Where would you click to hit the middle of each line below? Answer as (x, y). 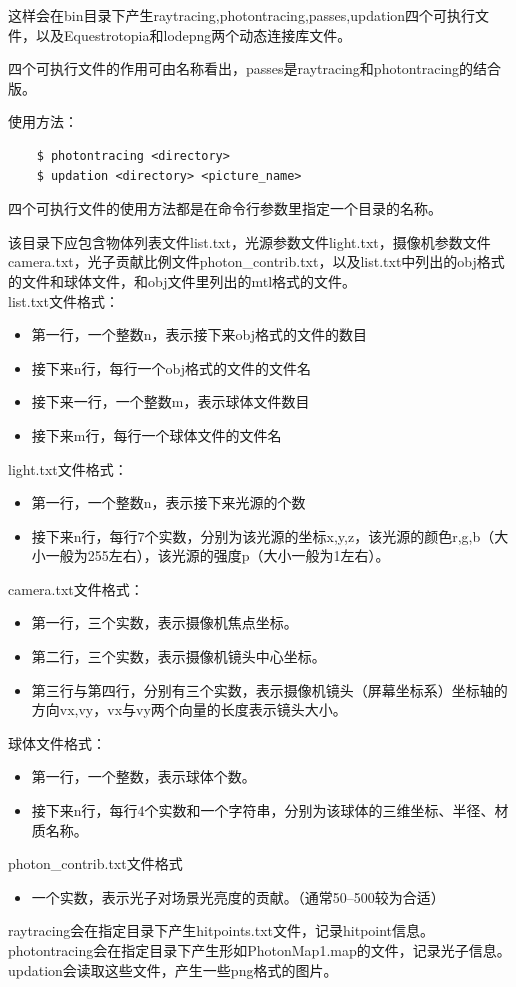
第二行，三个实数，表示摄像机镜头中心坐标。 (178, 656)
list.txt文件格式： (63, 300)
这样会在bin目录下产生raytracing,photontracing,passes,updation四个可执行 (242, 15)
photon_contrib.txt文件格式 (95, 863)
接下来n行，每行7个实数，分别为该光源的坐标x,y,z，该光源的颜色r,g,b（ (263, 535)
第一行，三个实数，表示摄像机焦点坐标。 (164, 622)
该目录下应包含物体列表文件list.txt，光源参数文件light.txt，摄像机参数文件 (249, 241)
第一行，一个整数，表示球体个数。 (143, 776)
